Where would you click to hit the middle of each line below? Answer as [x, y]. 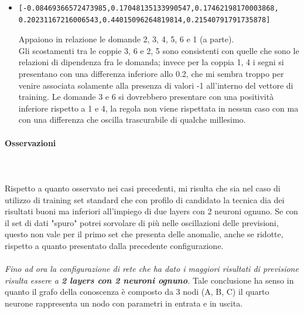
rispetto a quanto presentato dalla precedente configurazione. [114, 245]
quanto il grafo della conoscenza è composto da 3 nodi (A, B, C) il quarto [137, 292]
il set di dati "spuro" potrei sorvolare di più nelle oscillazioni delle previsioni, [142, 222]
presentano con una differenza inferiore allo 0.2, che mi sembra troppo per [151, 73]
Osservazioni [30, 142]
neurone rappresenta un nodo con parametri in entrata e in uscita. [124, 303]
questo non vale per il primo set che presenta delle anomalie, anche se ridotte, [144, 234]
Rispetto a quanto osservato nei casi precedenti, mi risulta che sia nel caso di [143, 188]
